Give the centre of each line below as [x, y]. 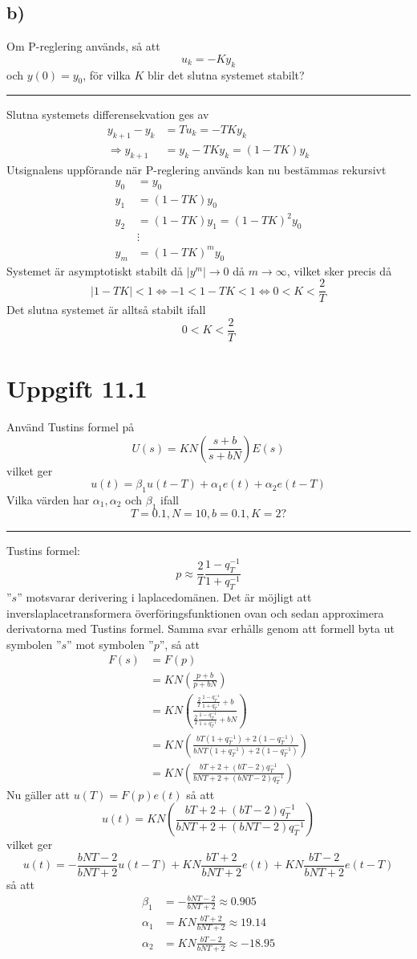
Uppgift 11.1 [77, 388]
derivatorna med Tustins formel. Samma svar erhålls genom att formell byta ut [200, 628]
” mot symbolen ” [110, 644]
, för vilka [107, 74]
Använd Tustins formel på [71, 427]
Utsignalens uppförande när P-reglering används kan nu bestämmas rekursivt [196, 169]
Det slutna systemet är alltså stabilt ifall [106, 310]
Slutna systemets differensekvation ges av [108, 114]
